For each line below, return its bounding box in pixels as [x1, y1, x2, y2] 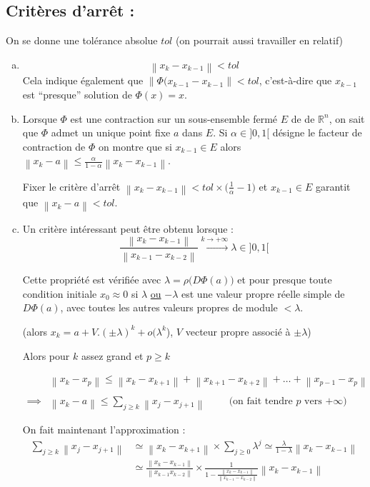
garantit [315, 179, 351, 194]
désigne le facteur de [272, 125, 362, 140]
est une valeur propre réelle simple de [181, 286, 345, 301]
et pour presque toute [237, 272, 332, 287]
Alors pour [22, 348, 70, 363]
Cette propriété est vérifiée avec [22, 272, 161, 287]
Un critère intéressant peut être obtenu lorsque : [22, 221, 234, 236]
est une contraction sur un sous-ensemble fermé [70, 111, 278, 126]
